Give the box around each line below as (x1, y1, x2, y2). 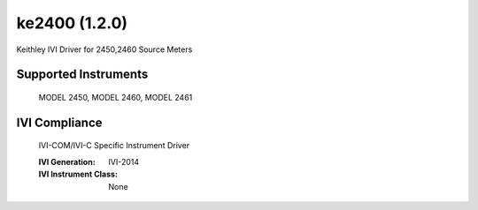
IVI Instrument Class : (38, 169, 119, 180)
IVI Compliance (16, 115, 103, 130)
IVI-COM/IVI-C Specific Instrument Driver (38, 140, 190, 151)
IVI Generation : (38, 156, 96, 167)
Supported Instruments (16, 67, 149, 82)
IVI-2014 (108, 156, 140, 167)
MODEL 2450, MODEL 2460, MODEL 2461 (38, 92, 193, 102)
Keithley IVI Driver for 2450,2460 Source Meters (16, 44, 193, 55)
